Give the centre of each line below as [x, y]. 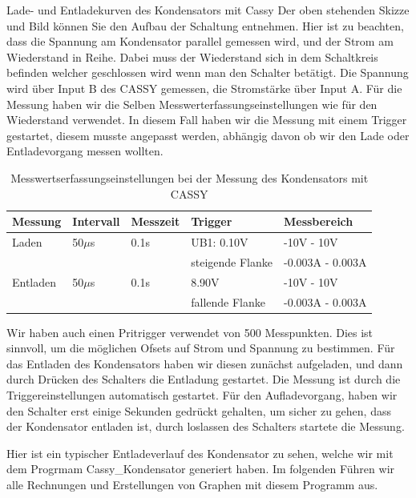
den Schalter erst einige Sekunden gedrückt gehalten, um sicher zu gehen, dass [199, 410]
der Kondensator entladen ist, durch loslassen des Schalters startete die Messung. [206, 426]
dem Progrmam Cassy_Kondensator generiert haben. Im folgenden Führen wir [201, 469]
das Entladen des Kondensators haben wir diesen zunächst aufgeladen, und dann [205, 363]
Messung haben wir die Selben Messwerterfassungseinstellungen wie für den [192, 104]
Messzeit [155, 221]
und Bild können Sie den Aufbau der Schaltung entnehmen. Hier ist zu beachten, [205, 25]
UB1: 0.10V [220, 241]
